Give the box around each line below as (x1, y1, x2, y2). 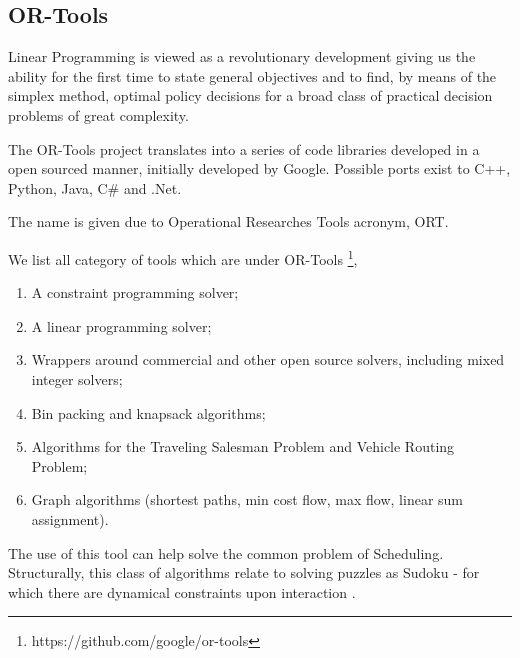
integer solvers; (31, 368, 123, 389)
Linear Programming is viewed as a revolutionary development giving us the (8, 46, 476, 67)
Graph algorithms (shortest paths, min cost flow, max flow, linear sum (31, 489, 464, 510)
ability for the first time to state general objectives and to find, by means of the (8, 65, 497, 86)
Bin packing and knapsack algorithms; (31, 402, 266, 423)
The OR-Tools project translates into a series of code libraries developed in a (8, 138, 480, 159)
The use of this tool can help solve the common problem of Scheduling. (8, 542, 444, 563)
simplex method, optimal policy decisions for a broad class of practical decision (8, 85, 493, 106)
